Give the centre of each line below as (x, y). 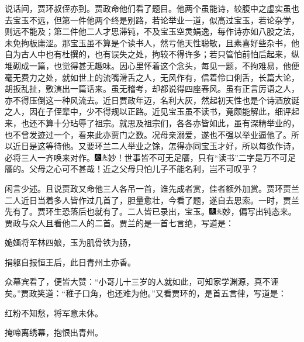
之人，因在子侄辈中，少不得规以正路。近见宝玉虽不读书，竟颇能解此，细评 (148, 111)
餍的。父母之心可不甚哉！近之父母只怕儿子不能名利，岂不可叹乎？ (132, 169)
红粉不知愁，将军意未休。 (54, 312)
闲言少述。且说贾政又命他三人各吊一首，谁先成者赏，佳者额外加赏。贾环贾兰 (152, 188)
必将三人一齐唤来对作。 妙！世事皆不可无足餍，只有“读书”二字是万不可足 (150, 157)
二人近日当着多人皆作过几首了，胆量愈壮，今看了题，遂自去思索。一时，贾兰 (152, 200)
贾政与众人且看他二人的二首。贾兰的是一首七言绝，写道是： (119, 222)
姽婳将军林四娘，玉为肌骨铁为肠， (70, 242)
